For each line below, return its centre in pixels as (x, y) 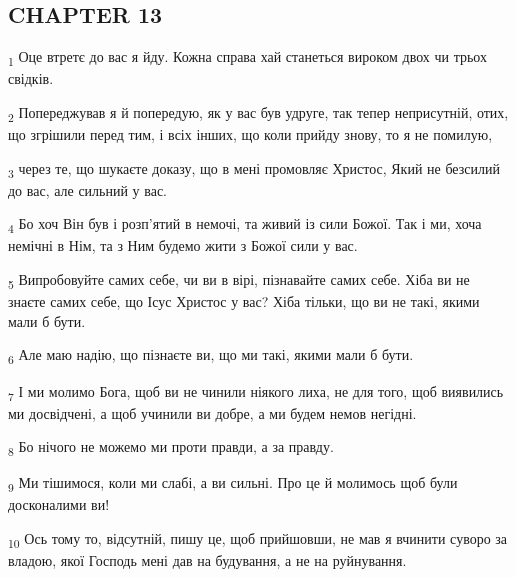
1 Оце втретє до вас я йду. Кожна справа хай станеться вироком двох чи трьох (248, 57)
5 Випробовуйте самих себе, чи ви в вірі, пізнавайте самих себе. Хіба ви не (239, 280)
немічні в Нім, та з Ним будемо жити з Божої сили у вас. (183, 245)
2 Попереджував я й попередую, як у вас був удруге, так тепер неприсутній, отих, (258, 113)
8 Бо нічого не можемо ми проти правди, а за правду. (171, 448)
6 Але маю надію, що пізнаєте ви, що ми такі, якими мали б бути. (211, 356)
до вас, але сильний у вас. (88, 189)
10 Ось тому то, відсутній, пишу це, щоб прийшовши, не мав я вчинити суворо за (258, 539)
